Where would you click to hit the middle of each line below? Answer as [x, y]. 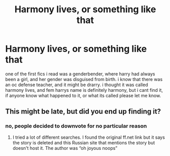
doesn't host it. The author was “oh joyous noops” [65, 148]
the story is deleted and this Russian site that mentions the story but [84, 142]
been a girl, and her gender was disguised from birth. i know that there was [84, 79]
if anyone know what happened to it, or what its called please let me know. [83, 95]
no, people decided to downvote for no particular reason [76, 126]
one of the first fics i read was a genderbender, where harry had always [80, 74]
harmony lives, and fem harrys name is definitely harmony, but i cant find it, [84, 90]
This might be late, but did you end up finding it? [83, 111]
